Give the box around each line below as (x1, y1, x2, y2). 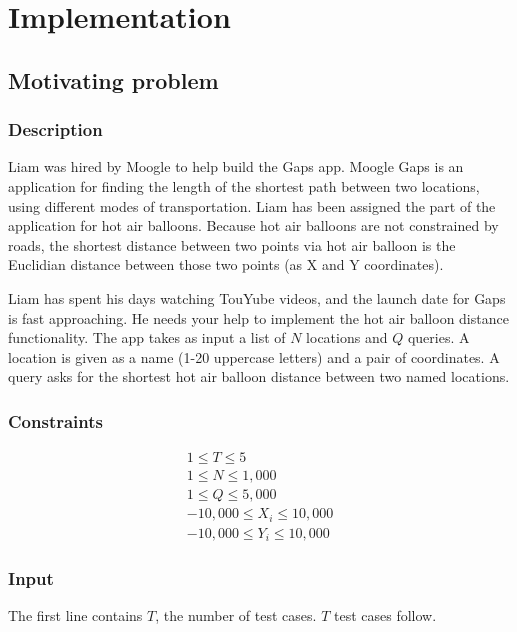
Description (8, 117, 103, 142)
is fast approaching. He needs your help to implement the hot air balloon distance (8, 307, 509, 328)
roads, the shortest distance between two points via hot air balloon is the (8, 234, 456, 255)
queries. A (407, 327, 470, 348)
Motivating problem (8, 64, 219, 95)
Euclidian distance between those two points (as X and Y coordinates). (8, 254, 444, 275)
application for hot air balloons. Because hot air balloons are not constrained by (8, 215, 499, 236)
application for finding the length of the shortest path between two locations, (8, 175, 480, 196)
